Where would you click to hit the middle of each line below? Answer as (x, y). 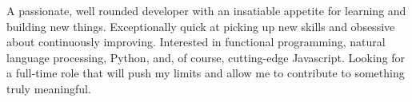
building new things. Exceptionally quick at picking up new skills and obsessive (201, 26)
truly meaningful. (49, 88)
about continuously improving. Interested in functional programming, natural (196, 42)
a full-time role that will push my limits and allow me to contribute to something (206, 73)
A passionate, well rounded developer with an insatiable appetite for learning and (206, 10)
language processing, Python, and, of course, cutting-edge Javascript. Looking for (206, 57)
